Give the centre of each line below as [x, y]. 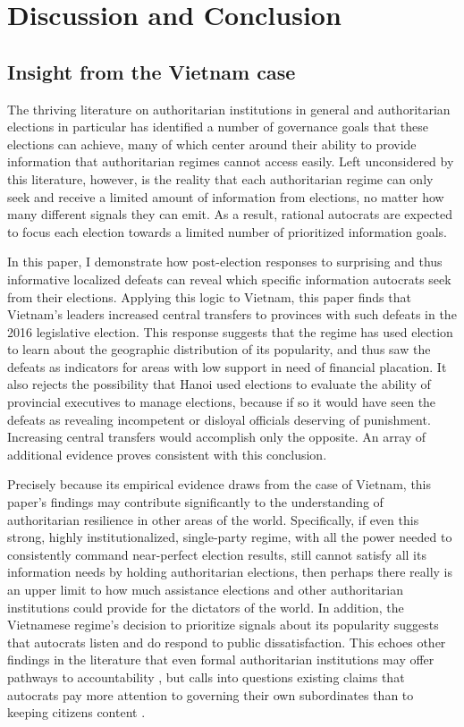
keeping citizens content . [76, 712]
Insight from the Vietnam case [152, 71]
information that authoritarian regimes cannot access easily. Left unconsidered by [231, 161]
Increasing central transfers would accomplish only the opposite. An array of [217, 437]
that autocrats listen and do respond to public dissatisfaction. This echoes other [227, 642]
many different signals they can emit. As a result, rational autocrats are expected [230, 214]
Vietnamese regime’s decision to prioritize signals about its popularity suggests [223, 625]
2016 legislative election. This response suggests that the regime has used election [230, 331]
